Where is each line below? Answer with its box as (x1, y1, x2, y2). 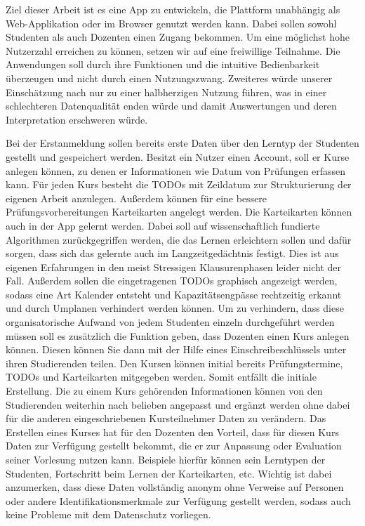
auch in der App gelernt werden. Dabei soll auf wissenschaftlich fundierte (6, 218, 320, 232)
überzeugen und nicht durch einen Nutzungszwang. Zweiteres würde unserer (6, 70, 333, 85)
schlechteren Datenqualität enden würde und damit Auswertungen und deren (6, 98, 337, 113)
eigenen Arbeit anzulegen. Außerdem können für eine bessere (6, 190, 267, 205)
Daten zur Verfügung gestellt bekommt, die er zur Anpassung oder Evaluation (6, 438, 342, 453)
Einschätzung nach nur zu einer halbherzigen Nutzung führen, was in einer (6, 84, 327, 99)
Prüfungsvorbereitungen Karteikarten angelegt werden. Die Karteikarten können (6, 204, 352, 219)
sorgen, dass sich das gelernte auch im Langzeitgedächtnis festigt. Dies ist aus (6, 246, 339, 261)
